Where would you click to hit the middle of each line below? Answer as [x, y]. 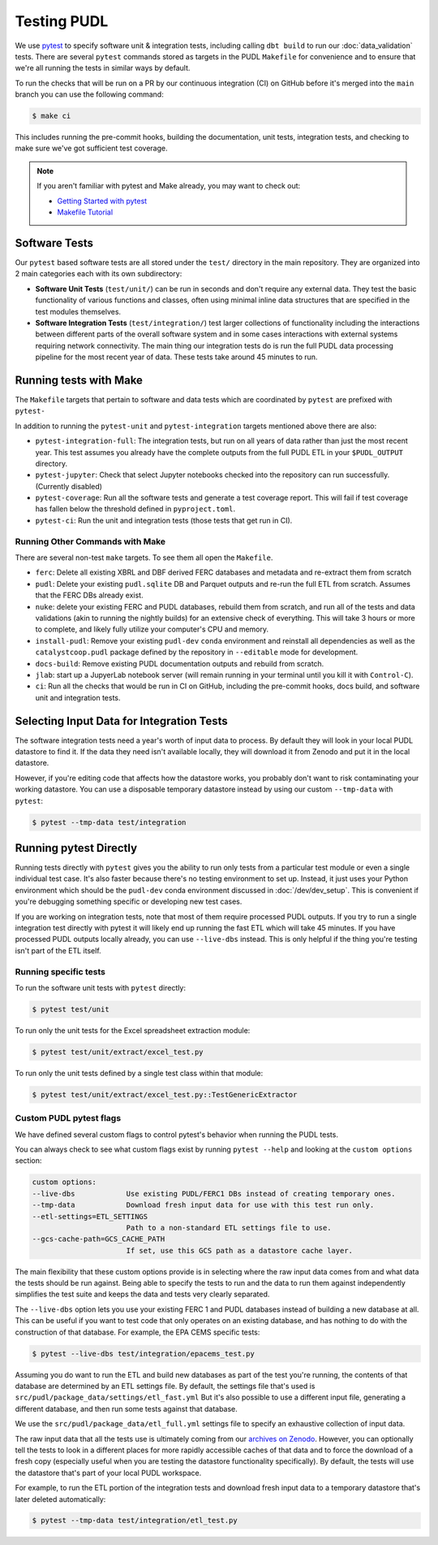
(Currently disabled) [69, 486]
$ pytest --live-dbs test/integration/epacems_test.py [143, 1354]
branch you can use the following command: [89, 94]
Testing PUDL [62, 21]
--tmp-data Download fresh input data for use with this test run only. [203, 1205]
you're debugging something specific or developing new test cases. [129, 901]
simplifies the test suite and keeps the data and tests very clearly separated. [142, 1294]
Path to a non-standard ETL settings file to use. [229, 1228]
